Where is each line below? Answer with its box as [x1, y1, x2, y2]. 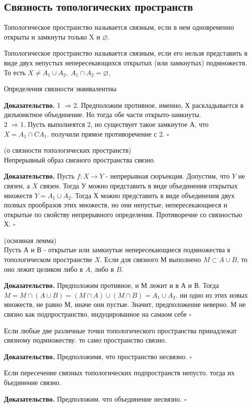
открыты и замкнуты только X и [4, 31, 101, 41]
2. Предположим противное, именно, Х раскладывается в [73, 100, 244, 110]
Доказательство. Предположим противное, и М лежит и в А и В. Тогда [4, 280, 219, 290]
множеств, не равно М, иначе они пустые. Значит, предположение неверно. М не [4, 299, 246, 309]
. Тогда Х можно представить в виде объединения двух [71, 190, 235, 200]
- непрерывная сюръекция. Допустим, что [105, 171, 230, 181]
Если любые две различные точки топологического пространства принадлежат [4, 325, 237, 335]
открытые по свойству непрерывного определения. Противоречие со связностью [4, 209, 242, 219]
